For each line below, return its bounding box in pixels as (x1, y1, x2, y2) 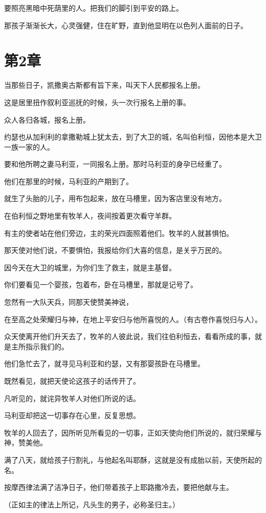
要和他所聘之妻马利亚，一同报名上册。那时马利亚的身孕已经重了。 (4, 159, 226, 169)
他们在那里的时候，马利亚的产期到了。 (4, 175, 133, 186)
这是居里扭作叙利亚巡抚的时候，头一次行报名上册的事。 (4, 96, 190, 107)
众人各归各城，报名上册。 (4, 114, 90, 125)
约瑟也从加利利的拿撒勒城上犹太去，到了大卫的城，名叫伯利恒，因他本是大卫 (4, 131, 262, 142)
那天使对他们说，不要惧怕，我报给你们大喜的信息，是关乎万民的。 (4, 245, 226, 255)
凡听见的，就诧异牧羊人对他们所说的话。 (4, 392, 140, 403)
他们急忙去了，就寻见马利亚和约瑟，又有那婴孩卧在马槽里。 (4, 358, 205, 369)
